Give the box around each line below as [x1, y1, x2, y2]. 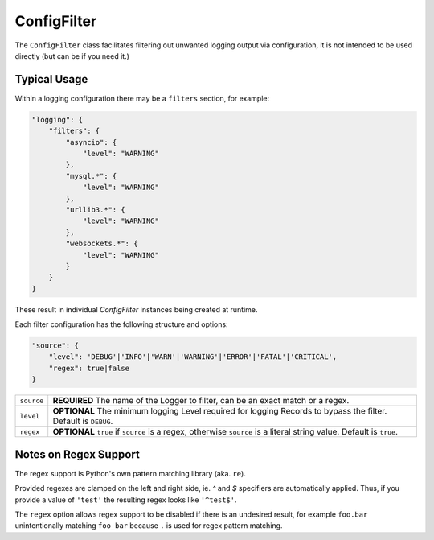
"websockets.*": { [65, 239, 138, 249]
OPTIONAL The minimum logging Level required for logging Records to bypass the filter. [52, 406, 387, 417]
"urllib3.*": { [65, 205, 126, 214]
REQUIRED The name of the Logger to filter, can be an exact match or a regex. [52, 395, 350, 406]
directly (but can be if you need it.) [14, 51, 130, 60]
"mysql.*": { [65, 171, 117, 180]
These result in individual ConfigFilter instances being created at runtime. [14, 304, 258, 314]
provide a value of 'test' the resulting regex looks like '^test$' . [14, 495, 237, 505]
